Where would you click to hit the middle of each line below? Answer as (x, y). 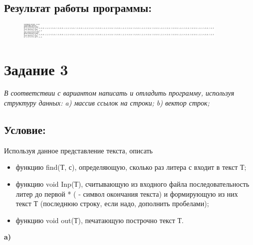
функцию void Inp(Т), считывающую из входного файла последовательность (132, 184)
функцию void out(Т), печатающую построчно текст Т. (100, 220)
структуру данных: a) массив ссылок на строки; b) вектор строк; (107, 103)
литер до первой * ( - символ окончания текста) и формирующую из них (127, 193)
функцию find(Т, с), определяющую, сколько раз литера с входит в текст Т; (131, 167)
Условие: (25, 130)
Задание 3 (36, 69)
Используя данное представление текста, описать (78, 150)
